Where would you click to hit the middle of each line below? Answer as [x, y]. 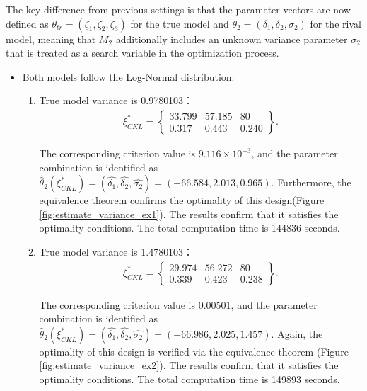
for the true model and [180, 23]
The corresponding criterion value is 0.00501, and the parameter [178, 304]
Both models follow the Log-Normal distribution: [128, 76]
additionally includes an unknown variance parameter [232, 39]
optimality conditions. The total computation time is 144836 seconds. [190, 228]
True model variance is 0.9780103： [116, 100]
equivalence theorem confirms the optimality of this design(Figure [182, 200]
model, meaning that [51, 39]
